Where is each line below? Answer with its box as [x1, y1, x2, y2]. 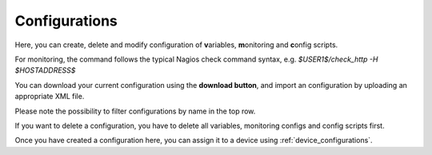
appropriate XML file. [14, 92, 85, 101]
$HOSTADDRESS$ [14, 66, 76, 75]
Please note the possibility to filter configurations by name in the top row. [14, 106, 256, 116]
